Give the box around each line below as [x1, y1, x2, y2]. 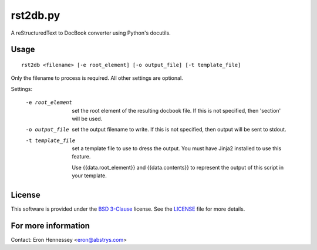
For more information [11, 221, 90, 231]
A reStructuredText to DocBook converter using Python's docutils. [11, 29, 171, 36]
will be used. [72, 115, 103, 122]
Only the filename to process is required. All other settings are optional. [11, 75, 183, 82]
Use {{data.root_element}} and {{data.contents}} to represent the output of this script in [72, 164, 284, 171]
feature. [72, 153, 91, 160]
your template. [72, 172, 107, 179]
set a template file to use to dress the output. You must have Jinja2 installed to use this [72, 145, 282, 152]
